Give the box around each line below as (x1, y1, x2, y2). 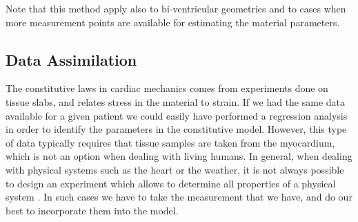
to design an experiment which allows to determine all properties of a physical (6, 176, 336, 190)
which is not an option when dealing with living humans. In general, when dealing (6, 149, 352, 163)
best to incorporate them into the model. (6, 203, 179, 217)
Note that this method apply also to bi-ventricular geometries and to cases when (6, 1, 346, 15)
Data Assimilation (6, 48, 137, 70)
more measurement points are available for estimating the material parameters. (6, 15, 340, 29)
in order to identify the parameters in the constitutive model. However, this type (6, 122, 347, 136)
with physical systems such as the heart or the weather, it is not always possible (6, 162, 344, 176)
